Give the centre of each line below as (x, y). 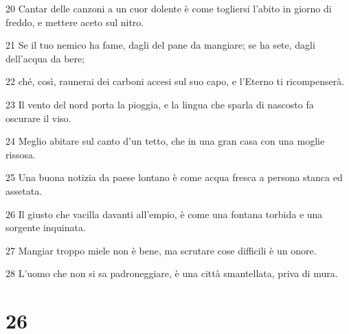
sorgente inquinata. (46, 227)
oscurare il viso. (38, 118)
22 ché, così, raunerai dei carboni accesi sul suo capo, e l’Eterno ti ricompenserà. (175, 81)
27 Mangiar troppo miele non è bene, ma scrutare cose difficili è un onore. (161, 250)
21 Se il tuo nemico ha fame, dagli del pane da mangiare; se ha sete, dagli (160, 45)
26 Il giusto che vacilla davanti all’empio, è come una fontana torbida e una (164, 214)
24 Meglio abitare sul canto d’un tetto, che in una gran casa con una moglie (165, 141)
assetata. (24, 190)
